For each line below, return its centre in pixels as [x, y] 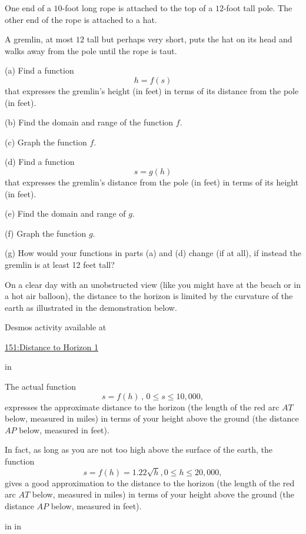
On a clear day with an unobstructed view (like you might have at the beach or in [153, 284]
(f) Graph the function [46, 233]
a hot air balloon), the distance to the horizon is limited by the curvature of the [149, 296]
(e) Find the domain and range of [65, 213]
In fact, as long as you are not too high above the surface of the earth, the [139, 450]
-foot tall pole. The [258, 8]
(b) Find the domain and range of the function [89, 122]
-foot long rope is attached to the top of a [137, 8]
